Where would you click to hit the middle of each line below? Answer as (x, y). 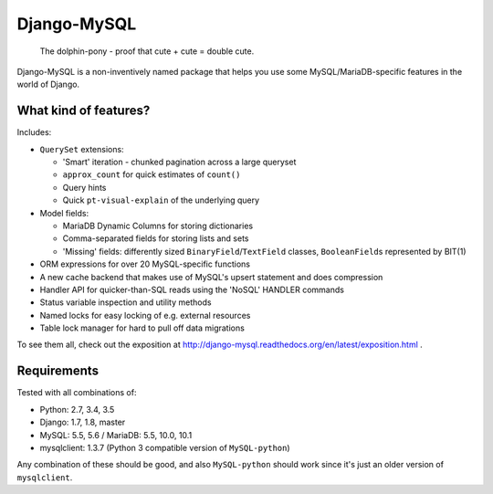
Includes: (34, 132)
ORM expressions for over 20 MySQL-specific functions (145, 264)
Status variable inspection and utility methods (126, 302)
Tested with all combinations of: (77, 393)
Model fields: (64, 213)
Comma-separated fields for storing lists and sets (156, 238)
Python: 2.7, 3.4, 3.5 (77, 409)
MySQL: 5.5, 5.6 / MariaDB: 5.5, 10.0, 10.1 (116, 435)
